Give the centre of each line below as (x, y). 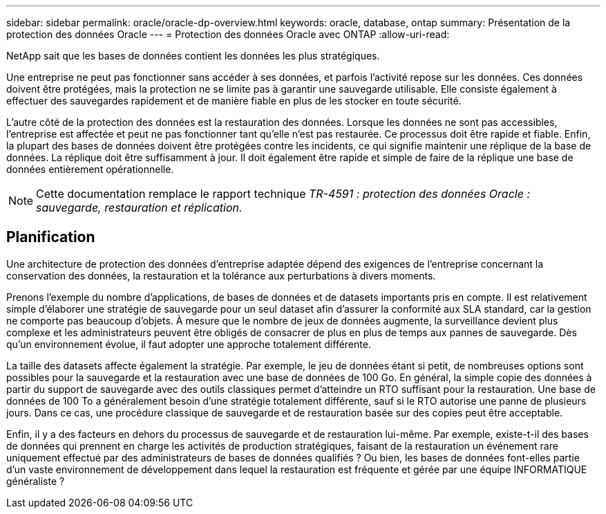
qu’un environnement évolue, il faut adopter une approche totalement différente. (189, 344)
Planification (51, 237)
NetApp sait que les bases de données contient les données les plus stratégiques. (193, 56)
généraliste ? (36, 481)
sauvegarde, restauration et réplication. (139, 208)
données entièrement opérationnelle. (90, 169)
